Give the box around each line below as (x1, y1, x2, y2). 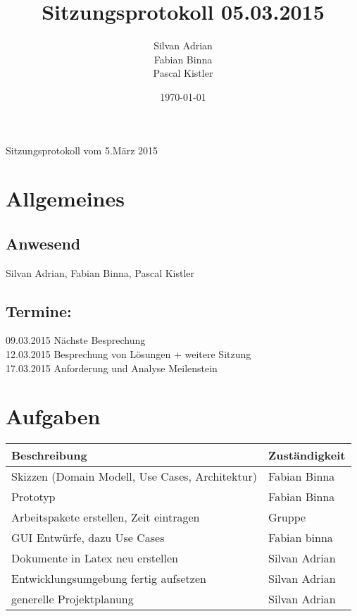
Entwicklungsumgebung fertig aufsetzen (11, 570, 206, 587)
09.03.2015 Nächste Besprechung (6, 333, 146, 347)
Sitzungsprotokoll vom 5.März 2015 (6, 142, 158, 157)
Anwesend (6, 232, 81, 254)
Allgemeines (6, 184, 125, 213)
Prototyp (11, 488, 56, 505)
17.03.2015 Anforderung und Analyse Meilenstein (6, 360, 218, 375)
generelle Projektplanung (11, 591, 134, 608)
